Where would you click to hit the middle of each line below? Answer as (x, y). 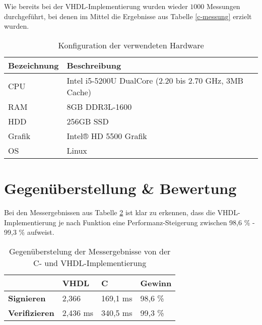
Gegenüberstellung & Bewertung (120, 188)
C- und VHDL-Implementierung (90, 263)
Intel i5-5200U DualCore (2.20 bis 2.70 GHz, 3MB (155, 80)
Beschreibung (94, 65)
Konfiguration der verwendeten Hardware (131, 45)
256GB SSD (88, 121)
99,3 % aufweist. (29, 232)
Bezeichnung (34, 65)
